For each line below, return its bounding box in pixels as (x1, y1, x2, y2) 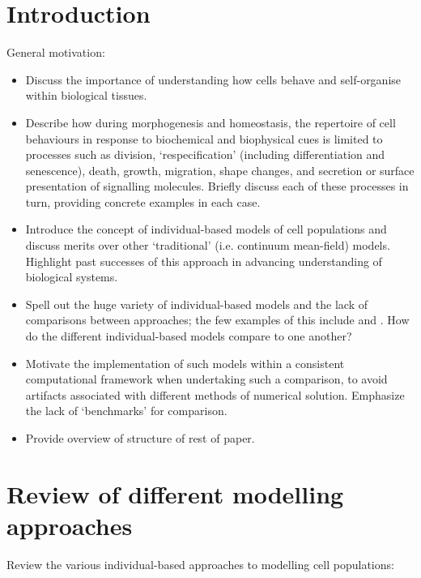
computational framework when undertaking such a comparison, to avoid (25, 370, 388, 387)
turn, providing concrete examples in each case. (25, 193, 261, 210)
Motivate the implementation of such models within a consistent (25, 354, 345, 371)
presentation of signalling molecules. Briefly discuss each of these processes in (25, 178, 409, 195)
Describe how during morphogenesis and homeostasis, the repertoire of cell (25, 113, 396, 131)
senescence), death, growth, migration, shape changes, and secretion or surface (25, 161, 415, 178)
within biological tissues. (25, 87, 147, 104)
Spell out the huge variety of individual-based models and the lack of (25, 295, 368, 312)
